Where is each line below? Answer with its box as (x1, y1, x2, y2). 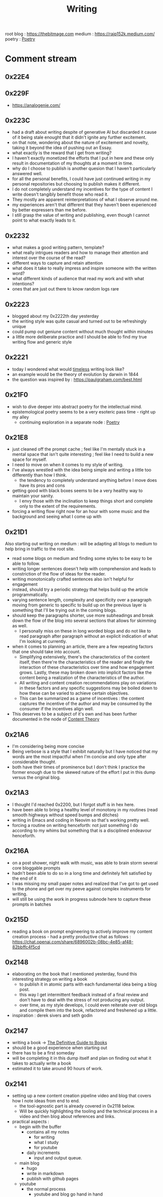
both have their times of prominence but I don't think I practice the (12, 764, 145, 770)
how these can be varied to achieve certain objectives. (19, 690, 129, 696)
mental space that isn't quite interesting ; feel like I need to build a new (12, 452, 154, 457)
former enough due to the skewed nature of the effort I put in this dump (12, 769, 156, 775)
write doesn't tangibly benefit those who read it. (12, 191, 109, 197)
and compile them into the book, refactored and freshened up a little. (19, 1007, 158, 1013)
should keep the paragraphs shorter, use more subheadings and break (12, 613, 154, 619)
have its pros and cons (19, 482, 65, 489)
